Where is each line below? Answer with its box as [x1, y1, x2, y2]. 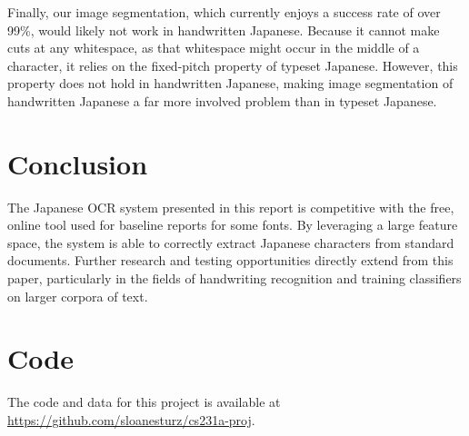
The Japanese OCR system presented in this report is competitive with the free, [7, 197, 454, 216]
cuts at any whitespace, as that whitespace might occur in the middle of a [7, 38, 420, 57]
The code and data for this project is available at [7, 392, 281, 411]
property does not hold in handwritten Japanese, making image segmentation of [7, 74, 454, 93]
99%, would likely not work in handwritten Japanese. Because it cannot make [7, 20, 440, 39]
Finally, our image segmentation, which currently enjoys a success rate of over [7, 3, 441, 21]
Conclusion [7, 144, 148, 182]
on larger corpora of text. [7, 286, 148, 305]
